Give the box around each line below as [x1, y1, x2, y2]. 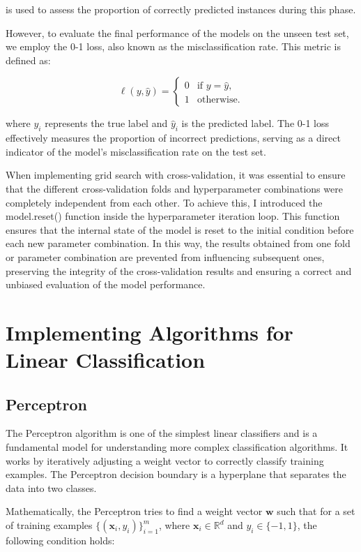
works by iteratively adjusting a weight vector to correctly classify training [6, 453, 324, 468]
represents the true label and [45, 116, 168, 130]
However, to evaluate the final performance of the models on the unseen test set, [6, 25, 349, 40]
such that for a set [277, 504, 355, 519]
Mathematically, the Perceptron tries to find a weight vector [6, 504, 263, 519]
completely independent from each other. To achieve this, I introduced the [6, 195, 323, 209]
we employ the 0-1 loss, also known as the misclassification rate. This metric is [6, 39, 341, 54]
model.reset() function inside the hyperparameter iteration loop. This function [6, 209, 340, 223]
